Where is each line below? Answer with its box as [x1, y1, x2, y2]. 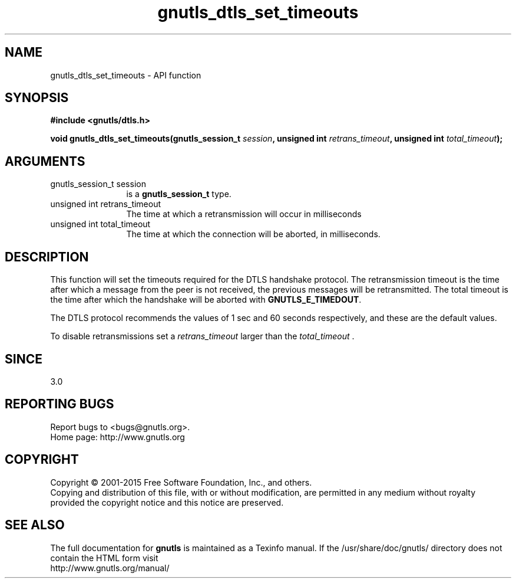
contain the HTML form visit [50, 552, 158, 563]
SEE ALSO [5, 518, 65, 533]
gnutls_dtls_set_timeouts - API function [50, 70, 201, 80]
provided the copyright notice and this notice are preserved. [50, 497, 284, 507]
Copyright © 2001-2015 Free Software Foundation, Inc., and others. [50, 477, 312, 487]
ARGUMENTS [5, 153, 85, 169]
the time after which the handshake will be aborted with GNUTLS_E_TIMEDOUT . [50, 294, 362, 305]
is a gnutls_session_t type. [126, 189, 231, 199]
